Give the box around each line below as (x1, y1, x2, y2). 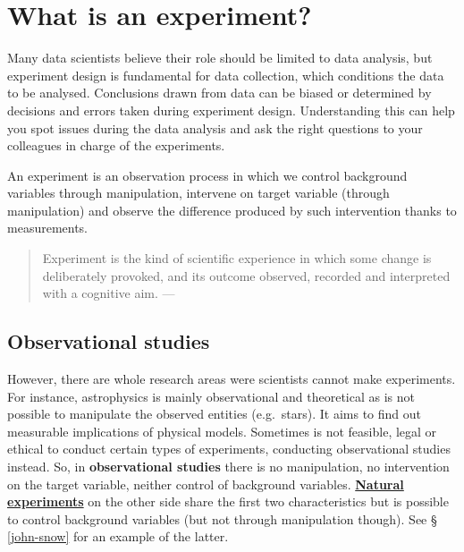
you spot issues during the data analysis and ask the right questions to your (7, 118, 423, 137)
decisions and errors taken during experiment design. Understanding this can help (7, 100, 455, 119)
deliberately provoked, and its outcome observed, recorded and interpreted (42, 266, 451, 284)
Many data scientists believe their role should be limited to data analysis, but (7, 48, 433, 67)
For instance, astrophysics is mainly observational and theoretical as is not (7, 386, 415, 405)
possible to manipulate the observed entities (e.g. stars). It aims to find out (7, 404, 421, 423)
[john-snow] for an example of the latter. (7, 527, 229, 546)
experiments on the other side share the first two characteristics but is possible (7, 492, 449, 511)
